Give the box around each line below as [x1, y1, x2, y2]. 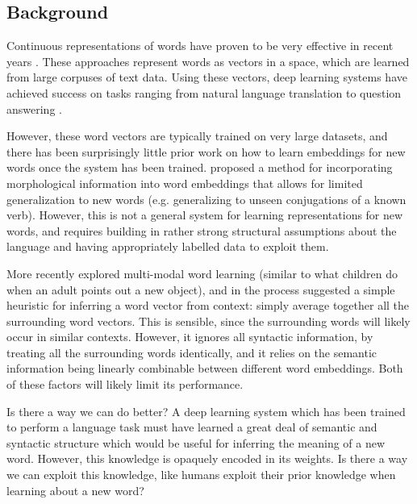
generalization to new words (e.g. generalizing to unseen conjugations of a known [6, 190, 407, 207]
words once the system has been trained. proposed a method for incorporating [6, 159, 393, 176]
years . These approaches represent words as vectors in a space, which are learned [6, 52, 410, 69]
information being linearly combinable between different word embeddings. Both [6, 360, 403, 377]
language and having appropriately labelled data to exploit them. [6, 238, 329, 255]
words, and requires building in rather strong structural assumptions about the [6, 222, 397, 239]
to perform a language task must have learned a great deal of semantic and [6, 419, 377, 435]
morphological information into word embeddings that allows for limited [6, 174, 363, 191]
